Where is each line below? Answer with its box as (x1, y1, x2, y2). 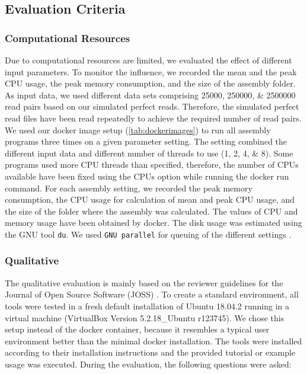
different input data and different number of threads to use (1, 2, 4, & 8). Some (5, 146, 293, 159)
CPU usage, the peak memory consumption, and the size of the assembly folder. (5, 77, 296, 89)
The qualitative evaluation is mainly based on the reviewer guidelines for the (5, 276, 283, 289)
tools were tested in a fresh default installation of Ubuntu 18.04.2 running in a (5, 299, 289, 312)
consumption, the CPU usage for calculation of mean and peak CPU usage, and (5, 193, 295, 206)
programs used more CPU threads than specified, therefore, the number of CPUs (5, 158, 299, 171)
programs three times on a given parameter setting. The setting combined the (5, 135, 287, 148)
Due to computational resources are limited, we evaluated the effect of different (5, 54, 292, 66)
